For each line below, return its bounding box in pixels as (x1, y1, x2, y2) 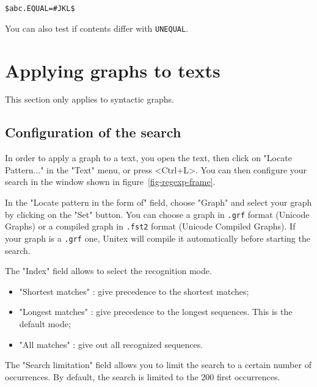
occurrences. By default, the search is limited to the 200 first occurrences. (5, 370, 280, 383)
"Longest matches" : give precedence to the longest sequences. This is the (19, 305, 293, 318)
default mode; (19, 317, 71, 330)
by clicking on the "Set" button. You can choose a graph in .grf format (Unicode (5, 208, 310, 220)
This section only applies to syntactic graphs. (5, 93, 174, 106)
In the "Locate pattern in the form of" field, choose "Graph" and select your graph (5, 196, 312, 209)
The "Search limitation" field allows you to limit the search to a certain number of (5, 358, 312, 371)
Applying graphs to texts (5, 57, 220, 82)
